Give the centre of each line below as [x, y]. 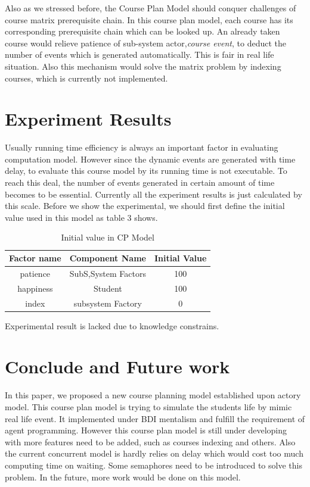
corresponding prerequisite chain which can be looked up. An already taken [142, 31]
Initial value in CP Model [108, 237]
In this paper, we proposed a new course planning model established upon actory [153, 395]
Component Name [108, 258]
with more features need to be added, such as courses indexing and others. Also [150, 441]
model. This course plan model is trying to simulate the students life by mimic [148, 406]
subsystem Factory [108, 303]
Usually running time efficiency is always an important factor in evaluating [142, 147]
